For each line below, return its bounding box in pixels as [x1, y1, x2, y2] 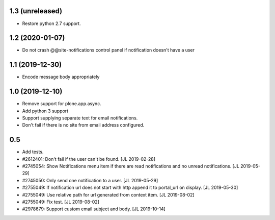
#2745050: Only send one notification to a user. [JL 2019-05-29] [22, 177, 158, 183]
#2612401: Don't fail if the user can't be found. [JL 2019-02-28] [22, 156, 155, 162]
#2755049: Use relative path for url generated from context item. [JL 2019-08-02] [22, 191, 195, 198]
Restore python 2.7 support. [22, 20, 81, 27]
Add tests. [22, 149, 44, 155]
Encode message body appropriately [22, 74, 100, 80]
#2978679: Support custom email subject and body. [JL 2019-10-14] [22, 206, 166, 212]
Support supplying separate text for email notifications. [22, 115, 138, 121]
